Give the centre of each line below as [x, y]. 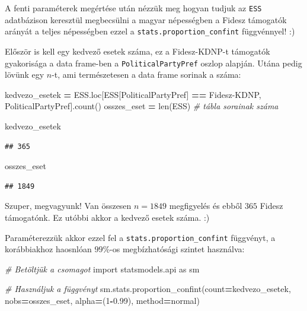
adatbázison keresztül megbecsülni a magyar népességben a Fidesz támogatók [146, 19]
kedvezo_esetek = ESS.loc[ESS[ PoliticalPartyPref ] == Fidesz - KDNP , [133, 94]
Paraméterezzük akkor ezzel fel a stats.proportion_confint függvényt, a [140, 237]
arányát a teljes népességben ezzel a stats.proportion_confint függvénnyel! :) [150, 31]
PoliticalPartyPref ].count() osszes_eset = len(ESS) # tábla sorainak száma [142, 106]
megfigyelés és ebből [206, 206]
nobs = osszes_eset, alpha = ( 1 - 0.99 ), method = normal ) [102, 300]
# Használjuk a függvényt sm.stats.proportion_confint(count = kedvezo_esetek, [148, 289]
